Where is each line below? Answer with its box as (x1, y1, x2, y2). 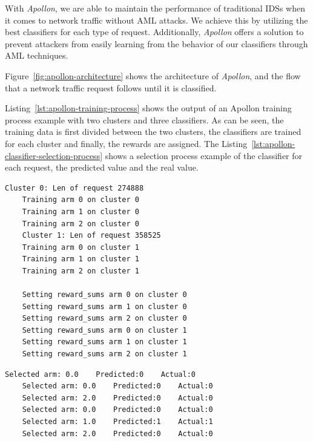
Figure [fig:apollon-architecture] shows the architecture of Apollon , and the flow (5, 69, 301, 82)
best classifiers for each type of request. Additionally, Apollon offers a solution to (5, 25, 304, 38)
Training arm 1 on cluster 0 (22, 207, 139, 216)
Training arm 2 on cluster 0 (22, 219, 139, 228)
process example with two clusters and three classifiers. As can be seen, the (5, 113, 284, 126)
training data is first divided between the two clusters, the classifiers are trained (5, 125, 301, 138)
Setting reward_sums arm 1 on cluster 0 (22, 302, 187, 311)
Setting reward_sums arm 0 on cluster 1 (22, 325, 187, 335)
